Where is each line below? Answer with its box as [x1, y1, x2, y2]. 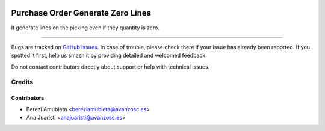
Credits [11, 78, 33, 87]
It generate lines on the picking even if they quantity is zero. [11, 24, 159, 31]
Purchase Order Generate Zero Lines [11, 8, 152, 18]
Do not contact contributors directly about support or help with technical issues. [11, 63, 210, 70]
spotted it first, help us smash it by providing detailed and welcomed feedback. [11, 52, 207, 59]
